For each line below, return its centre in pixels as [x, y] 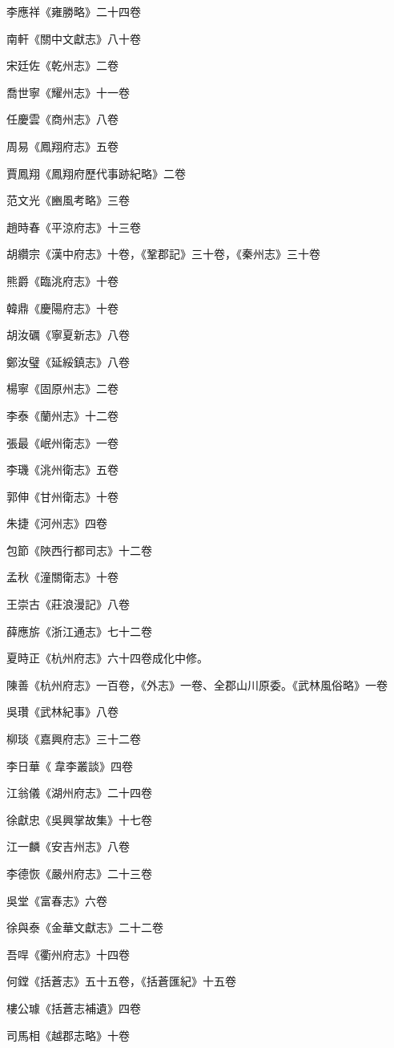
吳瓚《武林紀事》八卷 [62, 712]
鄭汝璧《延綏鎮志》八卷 [68, 361]
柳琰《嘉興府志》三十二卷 [74, 739]
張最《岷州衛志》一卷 [62, 442]
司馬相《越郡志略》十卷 [68, 1035]
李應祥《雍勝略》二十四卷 [74, 11]
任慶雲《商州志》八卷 [62, 119]
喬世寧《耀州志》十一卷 [68, 92]
